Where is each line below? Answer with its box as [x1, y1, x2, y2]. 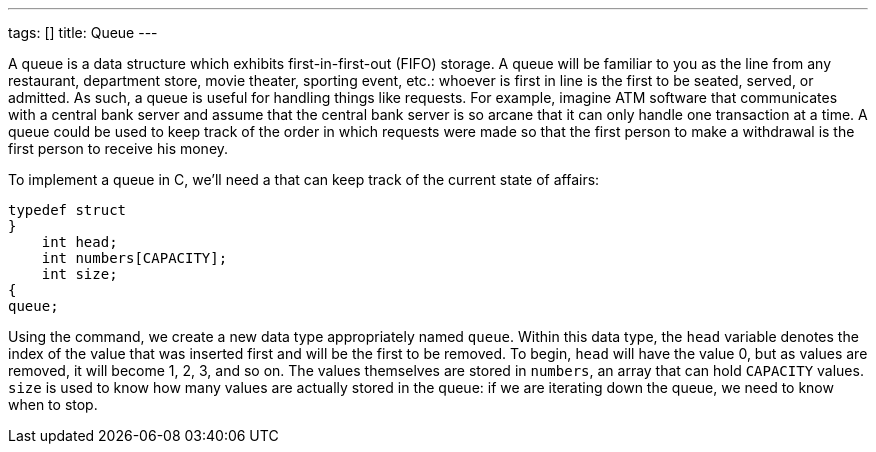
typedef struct [8, 202, 127, 218]
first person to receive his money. [8, 140, 229, 157]
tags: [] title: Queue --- [8, 24, 158, 41]
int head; [41, 234, 118, 250]
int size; [41, 266, 118, 282]
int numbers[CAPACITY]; [41, 250, 228, 266]
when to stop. [8, 396, 98, 413]
